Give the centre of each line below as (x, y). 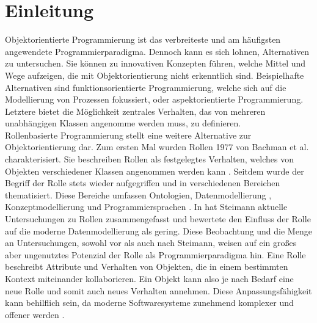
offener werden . (35, 314)
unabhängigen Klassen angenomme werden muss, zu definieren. (123, 123)
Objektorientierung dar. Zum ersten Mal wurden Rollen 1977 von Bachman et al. (157, 147)
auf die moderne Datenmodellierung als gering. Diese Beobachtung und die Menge (158, 230)
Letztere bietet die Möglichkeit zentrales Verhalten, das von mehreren (135, 111)
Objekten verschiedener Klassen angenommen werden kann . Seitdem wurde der (155, 171)
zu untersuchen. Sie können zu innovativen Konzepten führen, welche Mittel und (155, 63)
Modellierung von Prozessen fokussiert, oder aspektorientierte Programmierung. (154, 99)
